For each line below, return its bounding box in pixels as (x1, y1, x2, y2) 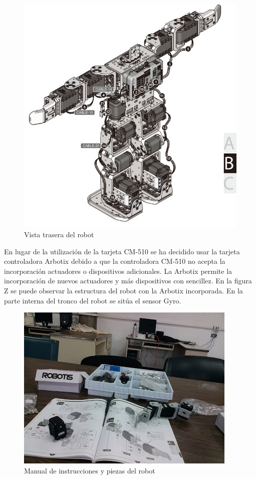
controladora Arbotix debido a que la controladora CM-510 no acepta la (4, 256, 225, 266)
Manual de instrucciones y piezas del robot (24, 465, 155, 475)
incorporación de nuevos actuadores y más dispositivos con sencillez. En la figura (4, 275, 252, 286)
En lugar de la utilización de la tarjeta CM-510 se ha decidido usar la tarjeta (4, 246, 240, 256)
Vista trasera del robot (24, 229, 94, 240)
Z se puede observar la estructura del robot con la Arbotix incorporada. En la (4, 285, 243, 295)
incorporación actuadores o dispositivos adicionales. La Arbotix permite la (4, 265, 232, 276)
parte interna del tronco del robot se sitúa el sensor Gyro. (4, 295, 181, 305)
